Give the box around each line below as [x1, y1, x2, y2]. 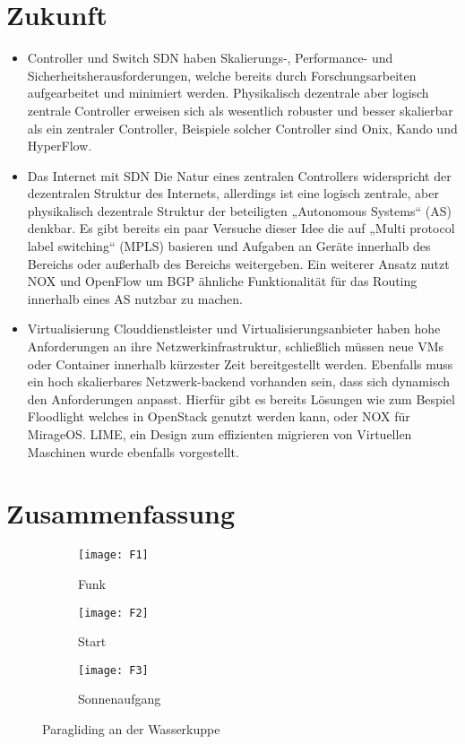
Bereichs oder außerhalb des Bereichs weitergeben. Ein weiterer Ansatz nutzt [27, 254, 450, 273]
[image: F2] [78, 606, 149, 619]
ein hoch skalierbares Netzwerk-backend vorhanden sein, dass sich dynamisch [27, 372, 451, 391]
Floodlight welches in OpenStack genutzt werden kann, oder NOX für [27, 407, 410, 426]
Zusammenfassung [6, 495, 236, 532]
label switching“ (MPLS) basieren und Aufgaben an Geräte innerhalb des [27, 237, 431, 255]
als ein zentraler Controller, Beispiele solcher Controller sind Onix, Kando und [27, 118, 458, 137]
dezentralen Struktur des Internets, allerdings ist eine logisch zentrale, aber [27, 184, 439, 203]
